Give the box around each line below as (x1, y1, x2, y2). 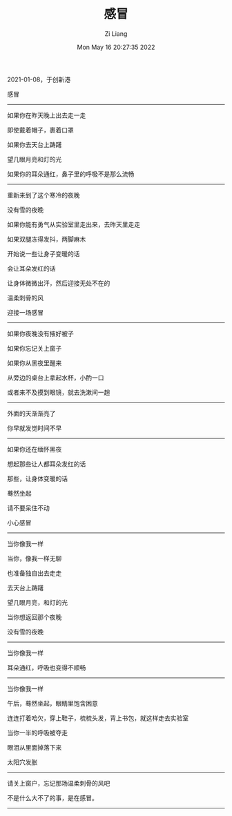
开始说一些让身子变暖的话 (7, 249, 80, 258)
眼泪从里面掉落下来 (7, 743, 62, 751)
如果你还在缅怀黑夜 (7, 445, 62, 453)
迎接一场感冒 (7, 308, 43, 316)
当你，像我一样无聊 (7, 554, 62, 563)
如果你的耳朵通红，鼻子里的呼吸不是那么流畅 (7, 170, 135, 178)
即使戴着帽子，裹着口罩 (7, 126, 74, 134)
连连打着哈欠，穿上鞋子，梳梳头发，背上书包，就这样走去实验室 (7, 714, 188, 722)
